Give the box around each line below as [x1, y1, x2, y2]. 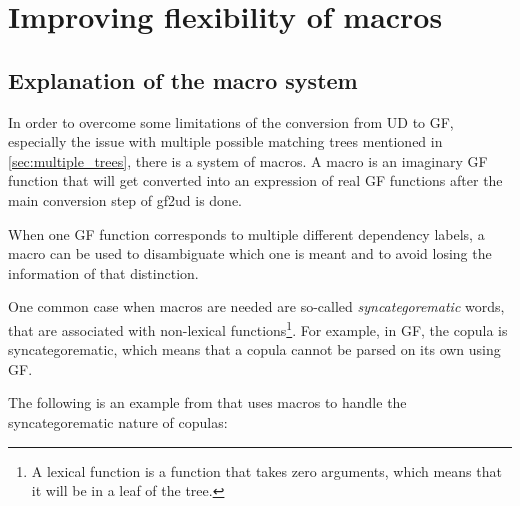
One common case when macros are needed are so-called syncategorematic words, [8, 296, 505, 317]
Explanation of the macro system [8, 64, 358, 95]
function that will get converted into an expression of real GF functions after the [8, 170, 503, 191]
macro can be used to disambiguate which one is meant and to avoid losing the [8, 243, 492, 264]
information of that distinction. [8, 262, 199, 283]
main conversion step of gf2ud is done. [8, 189, 242, 210]
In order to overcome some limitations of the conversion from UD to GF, [8, 111, 454, 132]
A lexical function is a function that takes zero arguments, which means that [31, 460, 502, 481]
